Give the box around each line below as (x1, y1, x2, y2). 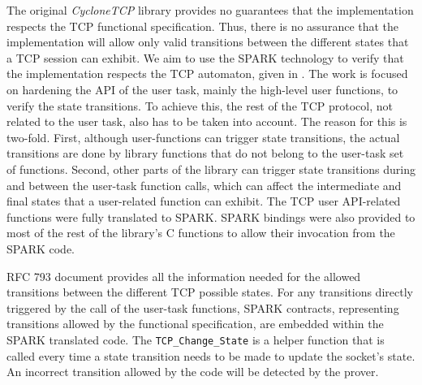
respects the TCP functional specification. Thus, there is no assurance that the (6, 17, 399, 34)
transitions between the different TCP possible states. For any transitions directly (6, 283, 413, 301)
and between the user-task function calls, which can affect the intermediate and (6, 176, 402, 193)
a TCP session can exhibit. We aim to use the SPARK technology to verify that (6, 49, 404, 66)
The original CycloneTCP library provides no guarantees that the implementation (6, 2, 414, 18)
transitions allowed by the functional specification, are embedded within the (6, 315, 384, 332)
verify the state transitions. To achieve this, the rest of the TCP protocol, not (6, 97, 393, 114)
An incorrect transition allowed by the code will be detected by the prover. (6, 363, 379, 380)
